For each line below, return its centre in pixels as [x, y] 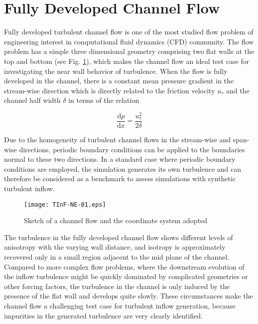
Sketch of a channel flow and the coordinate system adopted [116, 220]
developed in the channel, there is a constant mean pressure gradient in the [119, 81]
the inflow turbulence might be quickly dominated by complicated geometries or [126, 276]
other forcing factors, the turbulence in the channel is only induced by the [117, 286]
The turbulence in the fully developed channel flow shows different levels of [119, 237]
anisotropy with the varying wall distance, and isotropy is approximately [115, 247]
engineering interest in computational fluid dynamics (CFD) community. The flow [129, 41]
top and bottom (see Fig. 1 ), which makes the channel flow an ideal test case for [127, 61]
